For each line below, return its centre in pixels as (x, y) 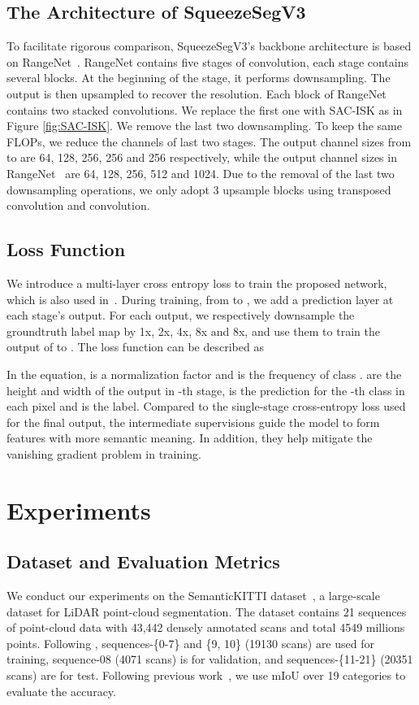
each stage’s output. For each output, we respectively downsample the (181, 315)
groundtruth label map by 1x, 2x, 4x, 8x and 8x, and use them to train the (193, 331)
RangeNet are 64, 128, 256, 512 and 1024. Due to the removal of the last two (201, 173)
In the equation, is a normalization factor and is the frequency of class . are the (204, 374)
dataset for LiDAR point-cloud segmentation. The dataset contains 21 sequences (207, 611)
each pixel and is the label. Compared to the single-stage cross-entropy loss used (206, 406)
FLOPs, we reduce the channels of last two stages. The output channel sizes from (209, 141)
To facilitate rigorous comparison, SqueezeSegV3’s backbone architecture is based (209, 46)
